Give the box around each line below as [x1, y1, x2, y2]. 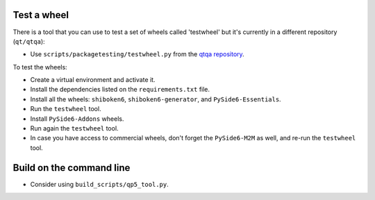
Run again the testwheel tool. [30, 124, 119, 133]
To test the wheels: [12, 62, 67, 71]
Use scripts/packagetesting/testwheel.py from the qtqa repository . [30, 50, 244, 58]
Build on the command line [12, 162, 131, 174]
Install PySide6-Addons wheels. [30, 115, 124, 123]
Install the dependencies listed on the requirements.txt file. [30, 85, 210, 94]
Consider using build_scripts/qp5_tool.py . [30, 180, 169, 188]
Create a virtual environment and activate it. [30, 76, 156, 84]
